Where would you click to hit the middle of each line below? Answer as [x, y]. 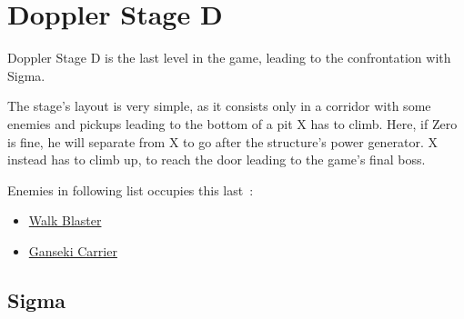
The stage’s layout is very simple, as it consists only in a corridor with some [219, 106]
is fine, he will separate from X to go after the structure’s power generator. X [223, 141]
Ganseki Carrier [73, 250]
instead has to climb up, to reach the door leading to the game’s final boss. [217, 159]
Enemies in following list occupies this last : [131, 189]
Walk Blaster [65, 220]
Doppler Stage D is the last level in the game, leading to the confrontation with [229, 58]
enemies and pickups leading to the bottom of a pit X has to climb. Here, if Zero [232, 123]
